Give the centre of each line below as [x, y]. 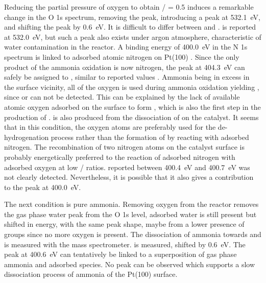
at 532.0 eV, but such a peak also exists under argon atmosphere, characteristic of [133, 37]
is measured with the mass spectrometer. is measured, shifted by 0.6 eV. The [125, 244]
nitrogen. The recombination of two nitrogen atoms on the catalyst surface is [125, 147]
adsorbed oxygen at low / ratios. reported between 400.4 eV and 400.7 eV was [127, 167]
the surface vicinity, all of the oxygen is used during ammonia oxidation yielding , [132, 87]
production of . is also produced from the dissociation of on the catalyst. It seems [131, 117]
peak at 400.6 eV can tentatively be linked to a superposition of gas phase [120, 254]
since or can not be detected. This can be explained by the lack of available [122, 97]
